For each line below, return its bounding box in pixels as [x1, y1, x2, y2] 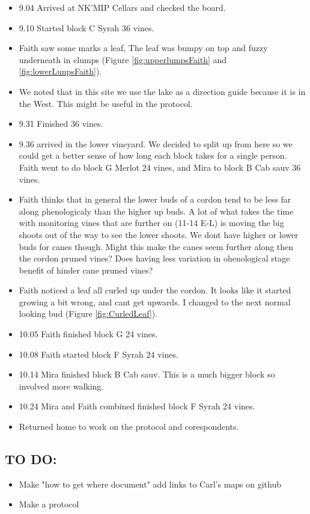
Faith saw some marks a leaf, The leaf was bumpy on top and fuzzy [19, 41, 268, 54]
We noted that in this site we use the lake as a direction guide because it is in [19, 85, 306, 97]
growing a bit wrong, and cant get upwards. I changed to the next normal [19, 295, 291, 308]
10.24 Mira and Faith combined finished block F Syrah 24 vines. [19, 400, 255, 412]
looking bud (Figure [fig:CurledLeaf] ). [19, 307, 158, 320]
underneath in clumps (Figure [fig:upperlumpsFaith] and [19, 53, 227, 66]
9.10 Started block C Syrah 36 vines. [19, 21, 154, 34]
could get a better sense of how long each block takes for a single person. [19, 149, 287, 162]
